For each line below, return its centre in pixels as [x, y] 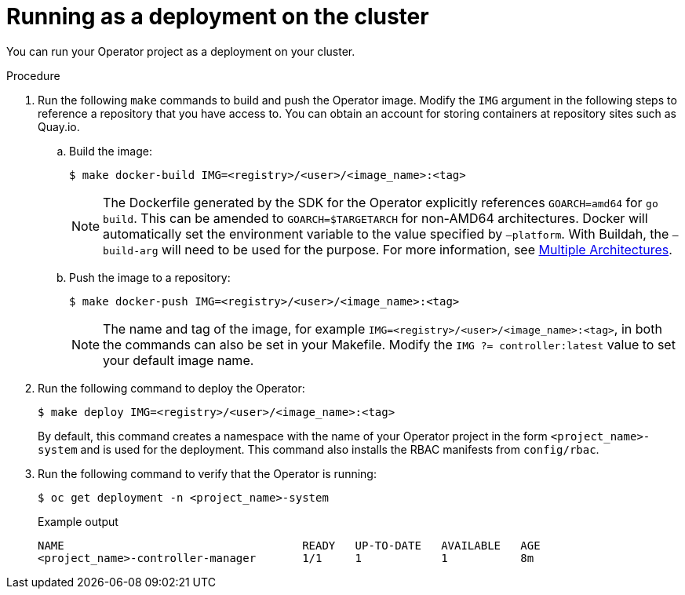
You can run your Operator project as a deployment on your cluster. [181, 51]
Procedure [33, 75]
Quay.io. [59, 126]
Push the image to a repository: [150, 277]
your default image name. [179, 360]
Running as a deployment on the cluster [218, 16]
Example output [78, 521]
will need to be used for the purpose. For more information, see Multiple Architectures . [417, 249]
